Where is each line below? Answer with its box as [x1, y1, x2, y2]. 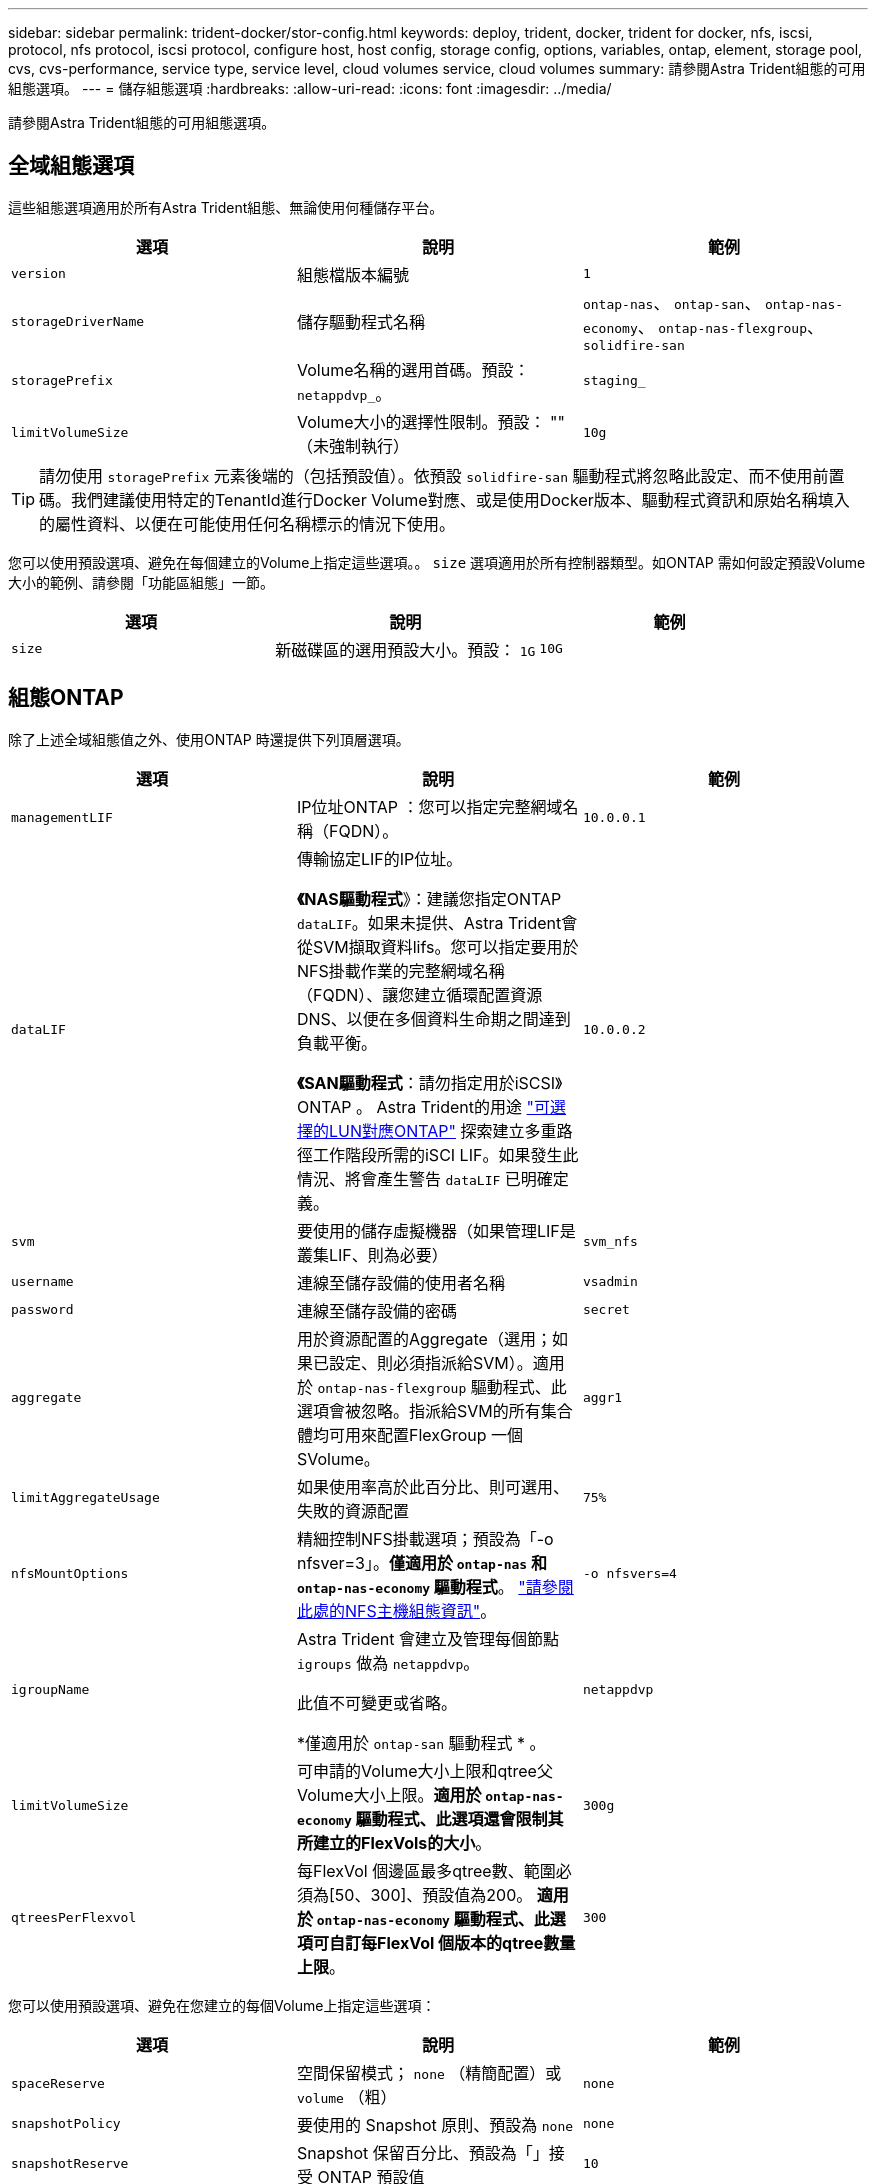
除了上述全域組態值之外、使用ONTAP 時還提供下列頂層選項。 [8, 730, 410, 748]
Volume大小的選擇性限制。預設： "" [296, 411, 565, 432]
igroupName [11, 1682, 90, 1698]
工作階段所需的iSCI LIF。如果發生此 [312, 1144, 579, 1165]
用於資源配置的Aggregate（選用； [296, 1328, 552, 1349]
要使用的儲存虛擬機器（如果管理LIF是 [296, 1220, 576, 1241]
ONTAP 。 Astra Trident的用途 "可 [296, 1096, 550, 1117]
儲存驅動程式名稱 [296, 312, 425, 333]
